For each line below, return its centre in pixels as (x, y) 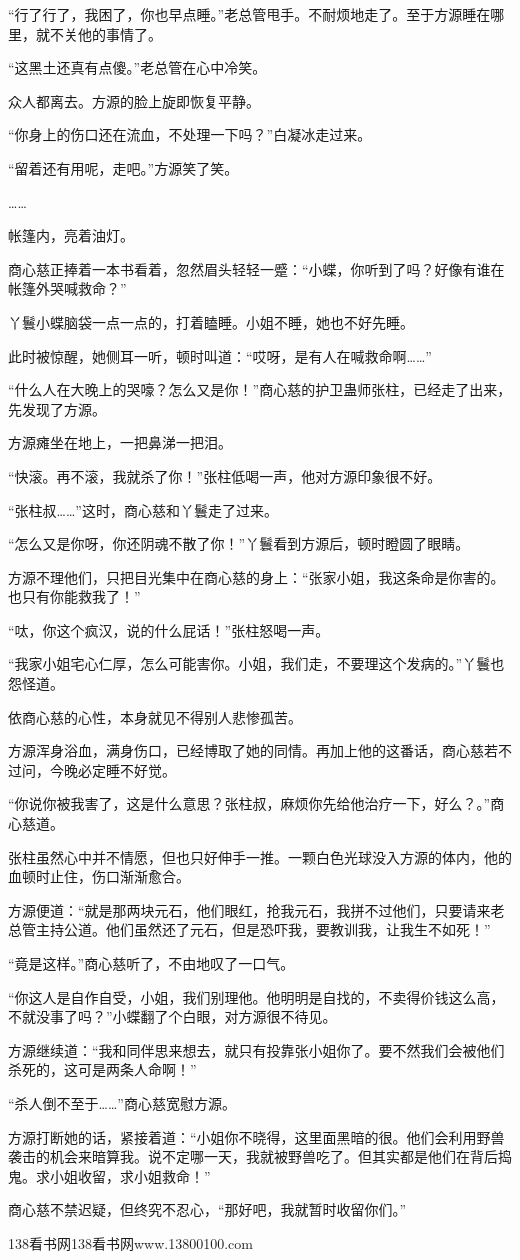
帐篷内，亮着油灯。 (71, 235)
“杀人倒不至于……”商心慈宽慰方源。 (122, 1102)
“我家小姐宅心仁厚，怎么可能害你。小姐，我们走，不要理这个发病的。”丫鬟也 (256, 663)
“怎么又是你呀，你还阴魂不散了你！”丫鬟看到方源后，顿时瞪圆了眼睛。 (239, 543)
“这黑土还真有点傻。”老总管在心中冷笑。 (137, 67)
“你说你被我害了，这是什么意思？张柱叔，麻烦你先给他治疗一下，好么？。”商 (256, 803)
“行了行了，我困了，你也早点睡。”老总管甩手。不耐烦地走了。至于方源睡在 (249, 14)
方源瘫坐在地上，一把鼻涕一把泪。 (120, 442)
